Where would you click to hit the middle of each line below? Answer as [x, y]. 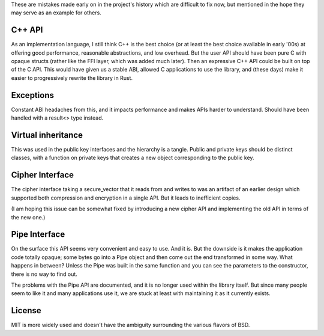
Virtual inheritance [47, 135]
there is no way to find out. [44, 274]
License [26, 310]
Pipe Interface [38, 234]
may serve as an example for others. [56, 13]
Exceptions [32, 95]
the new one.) [28, 217]
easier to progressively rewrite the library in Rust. [72, 78]
